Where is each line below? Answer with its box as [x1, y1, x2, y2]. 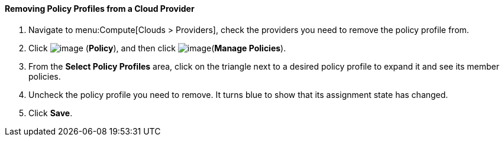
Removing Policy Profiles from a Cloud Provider [5, 4, 195, 14]
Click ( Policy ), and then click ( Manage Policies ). [28, 42, 286, 53]
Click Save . [28, 107, 73, 118]
